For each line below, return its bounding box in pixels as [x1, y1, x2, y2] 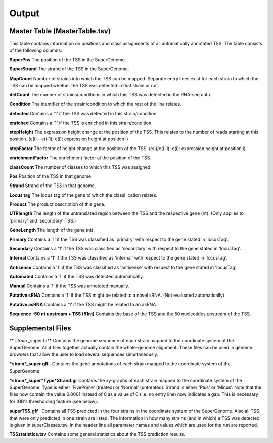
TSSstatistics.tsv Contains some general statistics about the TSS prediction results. [9, 431, 186, 437]
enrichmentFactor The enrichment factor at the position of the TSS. [9, 155, 152, 161]
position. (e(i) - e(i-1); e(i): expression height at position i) [9, 136, 128, 142]
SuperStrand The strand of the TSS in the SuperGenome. [9, 66, 129, 72]
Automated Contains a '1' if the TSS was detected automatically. [9, 274, 144, 280]
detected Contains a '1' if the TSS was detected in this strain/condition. [9, 110, 158, 117]
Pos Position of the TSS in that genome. [9, 173, 93, 179]
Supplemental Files [9, 324, 71, 333]
